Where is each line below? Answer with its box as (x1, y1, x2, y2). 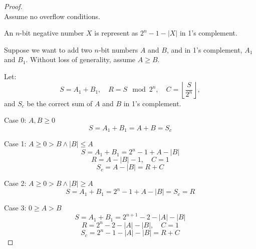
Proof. (4, 1, 23, 11)
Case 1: (4, 138, 27, 149)
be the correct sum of (27, 98, 93, 108)
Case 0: (4, 115, 27, 125)
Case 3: (4, 202, 27, 213)
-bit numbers (98, 44, 138, 55)
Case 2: (4, 178, 27, 188)
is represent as (94, 28, 138, 38)
